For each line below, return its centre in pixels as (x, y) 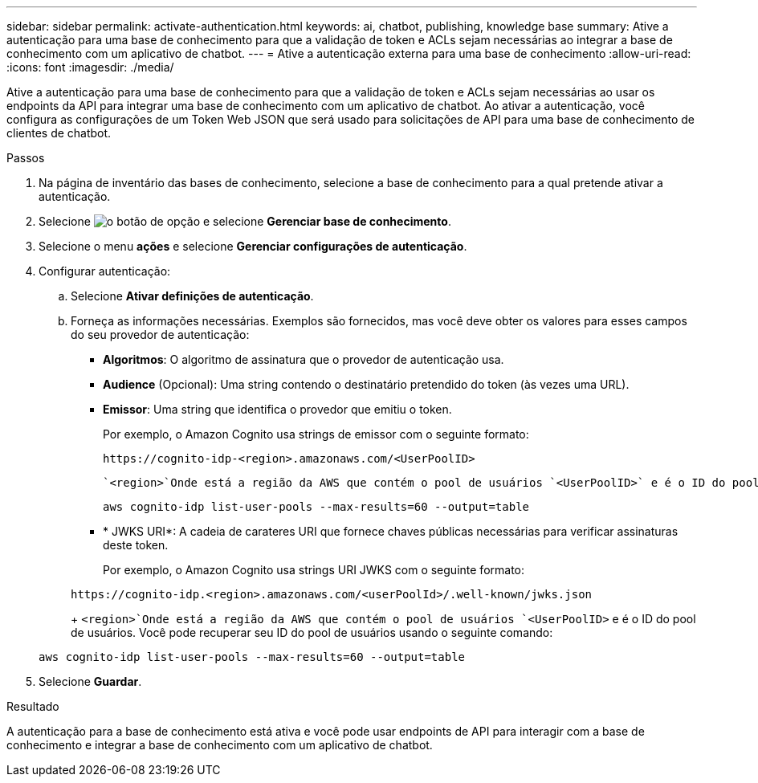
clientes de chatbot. (59, 133)
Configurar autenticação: (105, 271)
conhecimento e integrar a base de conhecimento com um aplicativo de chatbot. (220, 745)
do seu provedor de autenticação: (160, 334)
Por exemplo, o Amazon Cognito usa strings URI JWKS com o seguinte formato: (314, 570)
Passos (26, 158)
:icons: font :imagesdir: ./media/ (90, 67)
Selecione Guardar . (90, 681)
